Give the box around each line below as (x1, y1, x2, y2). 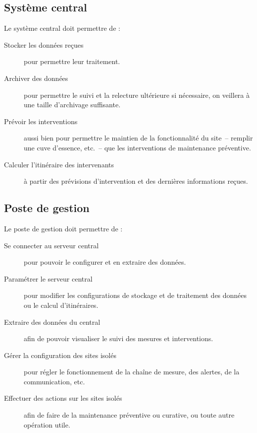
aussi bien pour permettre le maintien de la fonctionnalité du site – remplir (24, 133, 253, 143)
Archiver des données (4, 72, 68, 83)
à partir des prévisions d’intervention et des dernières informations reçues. (24, 176, 248, 186)
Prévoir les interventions (4, 116, 78, 126)
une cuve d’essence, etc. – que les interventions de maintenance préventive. (24, 142, 251, 152)
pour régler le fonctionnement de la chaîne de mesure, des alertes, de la (24, 366, 240, 377)
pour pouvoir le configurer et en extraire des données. (24, 257, 186, 267)
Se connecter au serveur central (4, 240, 99, 250)
